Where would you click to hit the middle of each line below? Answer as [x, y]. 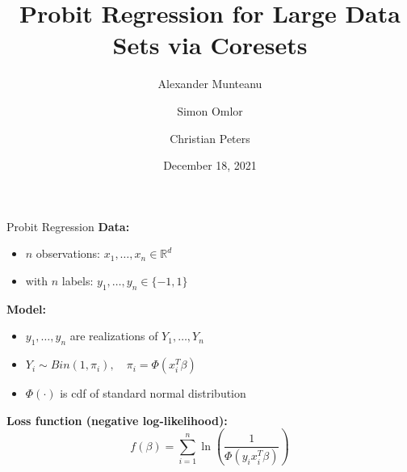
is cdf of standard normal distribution [153, 393]
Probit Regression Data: [68, 226]
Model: [27, 308]
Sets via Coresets [210, 45]
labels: [78, 280]
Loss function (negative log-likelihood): [117, 420]
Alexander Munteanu [210, 84]
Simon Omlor [210, 110]
